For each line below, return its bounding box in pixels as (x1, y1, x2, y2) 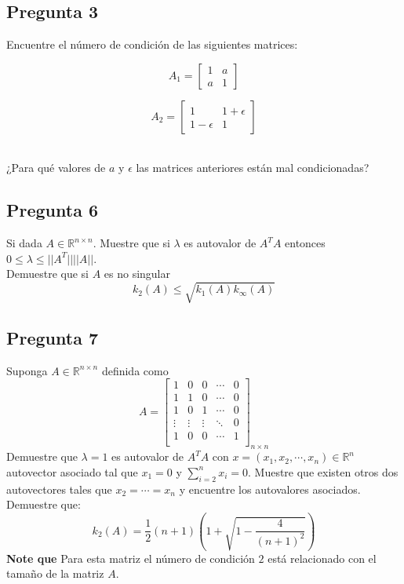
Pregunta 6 (6, 198, 99, 222)
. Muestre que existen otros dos (248, 463, 399, 480)
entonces (285, 235, 326, 251)
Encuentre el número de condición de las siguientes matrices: (6, 36, 298, 53)
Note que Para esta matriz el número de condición (6, 549, 255, 566)
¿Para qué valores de (6, 159, 106, 176)
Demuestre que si (6, 265, 89, 282)
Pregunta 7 (6, 325, 99, 349)
